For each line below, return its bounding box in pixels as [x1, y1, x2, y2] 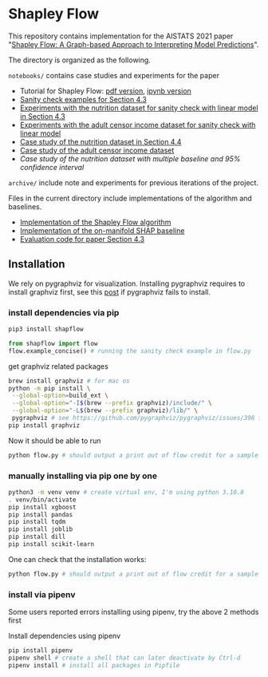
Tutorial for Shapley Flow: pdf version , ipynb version [19, 85, 191, 96]
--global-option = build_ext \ [11, 392, 109, 400]
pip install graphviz [8, 421, 81, 430]
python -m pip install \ [8, 384, 91, 392]
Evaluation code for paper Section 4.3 [19, 234, 145, 243]
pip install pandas [8, 510, 73, 519]
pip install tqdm [8, 518, 66, 526]
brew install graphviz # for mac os [8, 377, 130, 385]
